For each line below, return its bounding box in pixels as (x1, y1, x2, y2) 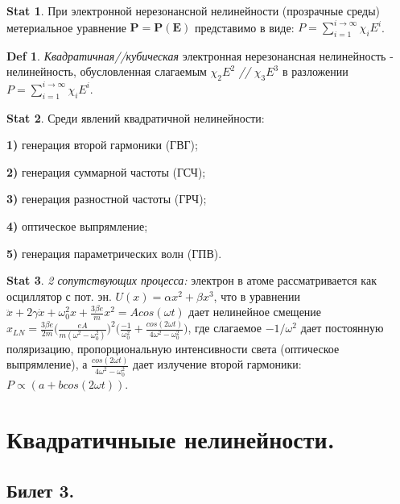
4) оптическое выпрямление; (6, 217, 148, 234)
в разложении (282, 63, 348, 80)
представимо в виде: (194, 19, 295, 35)
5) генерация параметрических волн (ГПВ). (6, 244, 222, 261)
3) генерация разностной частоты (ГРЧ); (6, 190, 207, 207)
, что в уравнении (213, 287, 301, 304)
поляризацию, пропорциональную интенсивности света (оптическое (6, 339, 340, 356)
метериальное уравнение (6, 19, 126, 35)
